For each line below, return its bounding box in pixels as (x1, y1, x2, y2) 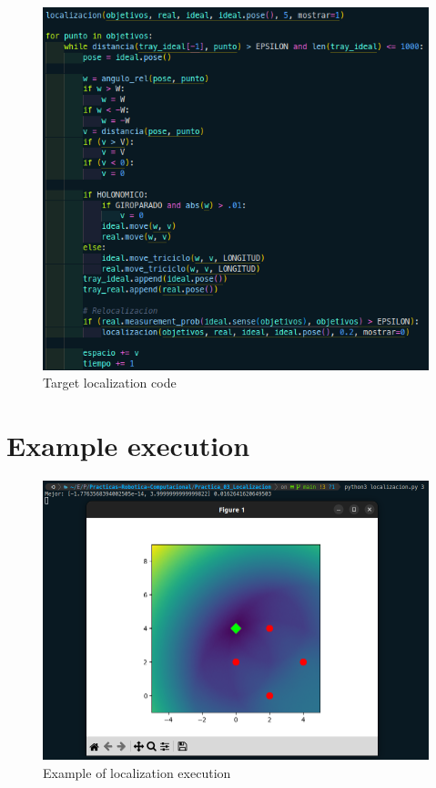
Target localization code (43, 373, 177, 392)
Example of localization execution (43, 763, 231, 783)
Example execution (6, 427, 250, 464)
